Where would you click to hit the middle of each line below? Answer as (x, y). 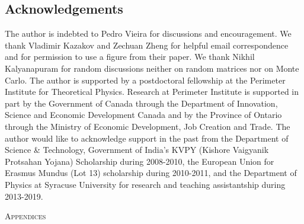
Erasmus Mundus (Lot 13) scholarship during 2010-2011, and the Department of (151, 173)
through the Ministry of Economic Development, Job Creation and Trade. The (148, 126)
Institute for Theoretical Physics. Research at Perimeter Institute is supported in (152, 92)
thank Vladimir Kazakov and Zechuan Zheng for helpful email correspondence (147, 45)
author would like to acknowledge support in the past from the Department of (147, 138)
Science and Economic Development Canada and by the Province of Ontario (143, 115)
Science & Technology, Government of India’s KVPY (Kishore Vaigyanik (137, 150)
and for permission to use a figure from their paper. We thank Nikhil (130, 57)
